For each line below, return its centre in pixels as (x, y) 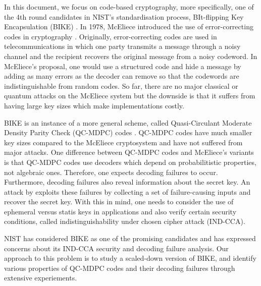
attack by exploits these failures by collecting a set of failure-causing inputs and (127, 191)
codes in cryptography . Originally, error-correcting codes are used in (111, 36)
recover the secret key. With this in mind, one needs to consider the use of (119, 202)
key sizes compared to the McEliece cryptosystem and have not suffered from (123, 142)
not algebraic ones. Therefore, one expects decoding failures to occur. (111, 172)
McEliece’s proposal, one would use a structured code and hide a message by (123, 66)
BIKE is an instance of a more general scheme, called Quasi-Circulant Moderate (128, 122)
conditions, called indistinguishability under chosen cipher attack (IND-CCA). (125, 221)
